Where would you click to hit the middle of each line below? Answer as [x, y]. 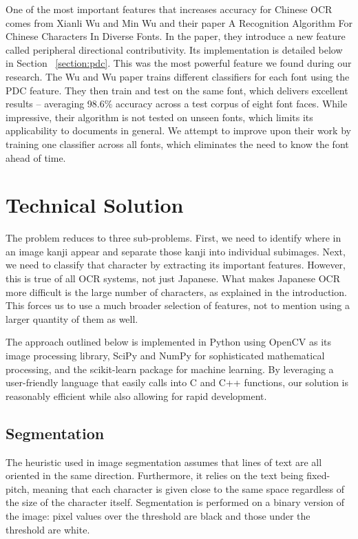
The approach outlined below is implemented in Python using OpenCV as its [169, 342]
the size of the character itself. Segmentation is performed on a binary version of [175, 502]
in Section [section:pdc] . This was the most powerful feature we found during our [179, 63]
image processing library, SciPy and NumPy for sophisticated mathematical [165, 355]
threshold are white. [48, 529]
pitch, [18, 488]
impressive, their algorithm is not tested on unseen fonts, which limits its [159, 117]
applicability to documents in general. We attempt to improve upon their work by [178, 130]
